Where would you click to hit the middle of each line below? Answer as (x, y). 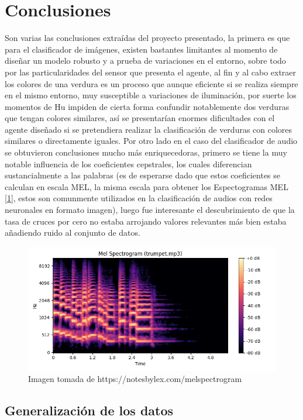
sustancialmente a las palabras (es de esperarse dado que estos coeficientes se (143, 175)
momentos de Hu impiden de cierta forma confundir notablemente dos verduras (147, 106)
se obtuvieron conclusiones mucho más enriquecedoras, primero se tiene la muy (146, 152)
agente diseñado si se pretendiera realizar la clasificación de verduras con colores (149, 129)
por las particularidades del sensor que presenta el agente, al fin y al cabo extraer (151, 72)
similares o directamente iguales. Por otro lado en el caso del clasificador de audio (151, 141)
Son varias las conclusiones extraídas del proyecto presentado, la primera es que (147, 38)
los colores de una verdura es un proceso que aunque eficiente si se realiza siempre (151, 83)
